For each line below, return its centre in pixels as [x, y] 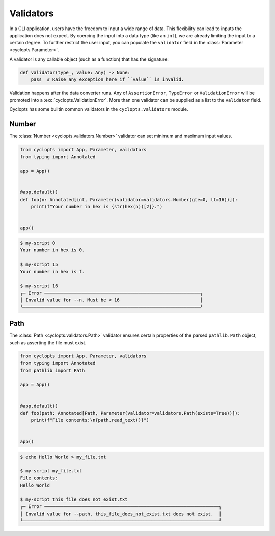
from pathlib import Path [52, 371]
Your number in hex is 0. [52, 250]
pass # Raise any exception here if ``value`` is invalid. [107, 80]
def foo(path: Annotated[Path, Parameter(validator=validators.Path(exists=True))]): [130, 413]
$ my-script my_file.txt [51, 471]
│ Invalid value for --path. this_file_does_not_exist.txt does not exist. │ [121, 514]
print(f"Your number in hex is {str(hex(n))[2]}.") [97, 207]
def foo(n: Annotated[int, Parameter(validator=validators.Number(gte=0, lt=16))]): [129, 199]
